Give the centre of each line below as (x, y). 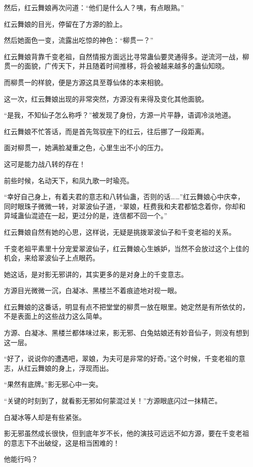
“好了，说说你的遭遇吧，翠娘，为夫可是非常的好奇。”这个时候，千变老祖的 (121, 358)
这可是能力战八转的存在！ (45, 164)
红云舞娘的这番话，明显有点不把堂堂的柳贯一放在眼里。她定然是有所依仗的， (126, 306)
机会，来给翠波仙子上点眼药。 (52, 258)
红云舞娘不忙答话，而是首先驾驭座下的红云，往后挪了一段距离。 (106, 131)
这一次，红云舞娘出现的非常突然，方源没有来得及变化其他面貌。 (106, 98)
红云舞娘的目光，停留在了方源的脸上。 (65, 24)
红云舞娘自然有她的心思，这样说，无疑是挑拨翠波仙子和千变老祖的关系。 (120, 232)
